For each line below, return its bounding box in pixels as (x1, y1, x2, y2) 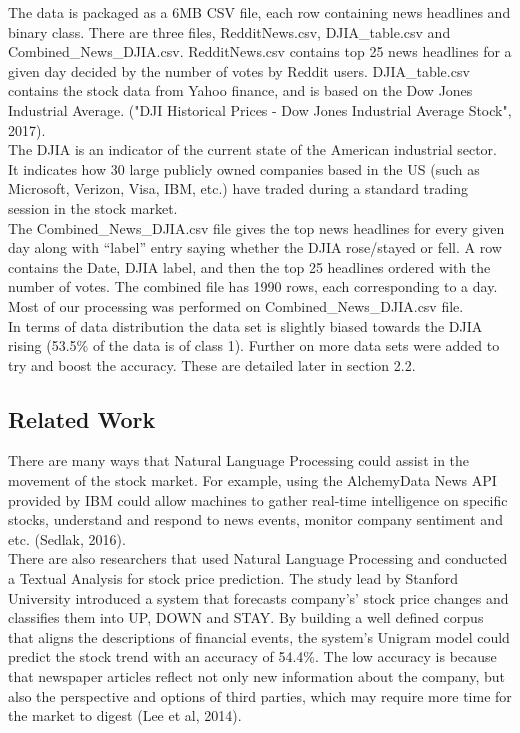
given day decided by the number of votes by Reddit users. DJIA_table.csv (8, 60, 470, 81)
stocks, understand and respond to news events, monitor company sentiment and (8, 509, 503, 530)
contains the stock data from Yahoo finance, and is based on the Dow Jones (8, 80, 473, 101)
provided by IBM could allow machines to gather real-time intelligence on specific (8, 489, 508, 510)
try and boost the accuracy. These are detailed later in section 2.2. (8, 354, 416, 375)
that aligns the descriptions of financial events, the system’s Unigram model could (8, 626, 510, 647)
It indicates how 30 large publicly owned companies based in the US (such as (8, 158, 480, 179)
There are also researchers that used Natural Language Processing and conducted (8, 548, 508, 569)
